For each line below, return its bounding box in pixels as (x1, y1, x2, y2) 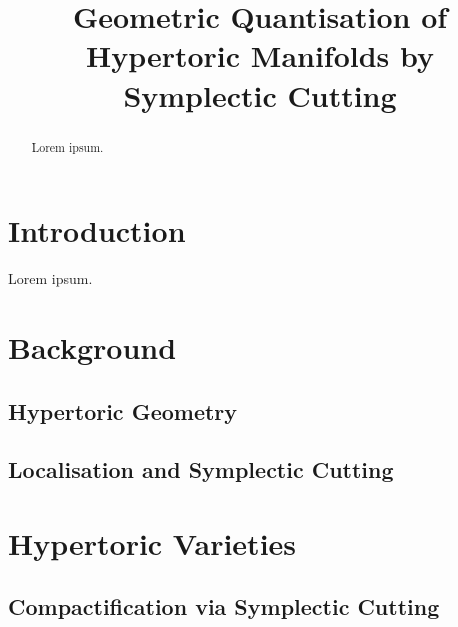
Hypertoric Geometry (8, 395, 238, 426)
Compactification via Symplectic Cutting (8, 591, 440, 622)
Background (8, 326, 177, 367)
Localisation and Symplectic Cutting (8, 454, 394, 485)
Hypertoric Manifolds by (85, 35, 435, 76)
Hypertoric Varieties (8, 522, 297, 563)
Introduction (8, 210, 186, 251)
